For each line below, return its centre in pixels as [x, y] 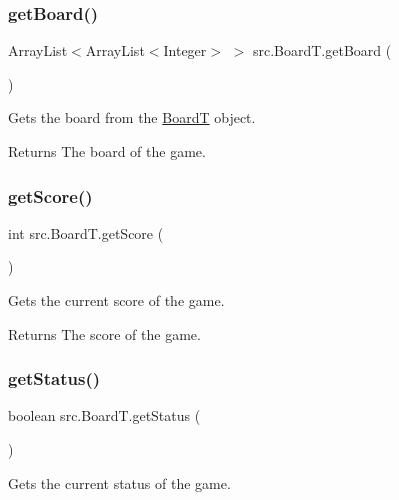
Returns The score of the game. [104, 333]
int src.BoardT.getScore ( [86, 232]
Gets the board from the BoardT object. [132, 117]
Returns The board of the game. [107, 151]
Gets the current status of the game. [119, 482]
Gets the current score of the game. [116, 300]
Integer [185, 50]
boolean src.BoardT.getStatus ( [104, 415]
